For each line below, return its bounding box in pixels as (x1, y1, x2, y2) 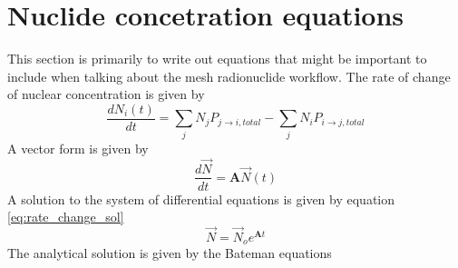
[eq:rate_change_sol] (7, 207, 124, 226)
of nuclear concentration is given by (7, 84, 205, 104)
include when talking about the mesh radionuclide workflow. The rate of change (7, 66, 451, 85)
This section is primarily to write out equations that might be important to (7, 49, 427, 68)
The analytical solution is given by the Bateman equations (7, 243, 332, 263)
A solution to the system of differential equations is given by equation (7, 189, 395, 208)
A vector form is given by (7, 138, 149, 157)
